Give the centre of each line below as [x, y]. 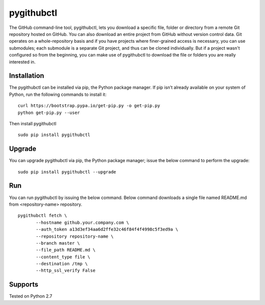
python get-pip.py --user [49, 112]
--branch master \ [58, 243]
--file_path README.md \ [66, 250]
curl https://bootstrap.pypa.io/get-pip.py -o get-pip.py [89, 106]
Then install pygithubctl [33, 123]
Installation [26, 76]
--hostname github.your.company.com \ [83, 222]
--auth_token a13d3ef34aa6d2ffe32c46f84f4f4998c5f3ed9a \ [107, 229]
